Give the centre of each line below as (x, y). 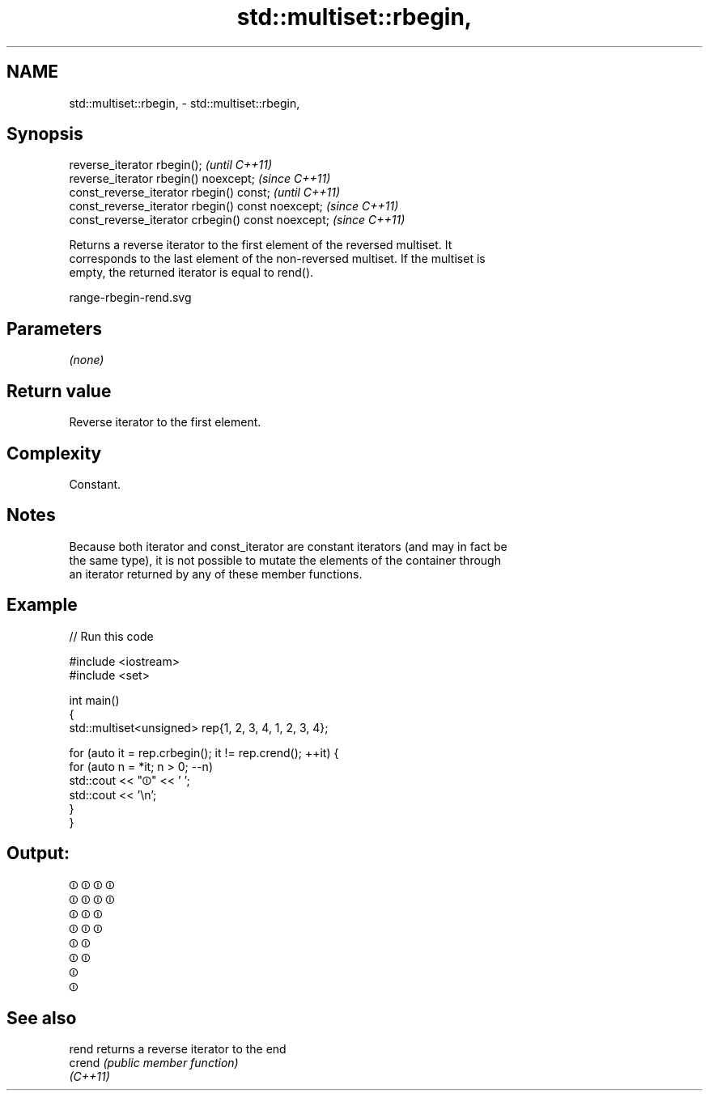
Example (42, 605)
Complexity (54, 453)
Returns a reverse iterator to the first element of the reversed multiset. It (261, 245)
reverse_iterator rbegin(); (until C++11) (171, 165)
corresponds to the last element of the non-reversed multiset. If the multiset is (277, 259)
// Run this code (111, 636)
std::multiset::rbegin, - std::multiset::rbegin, (185, 103)
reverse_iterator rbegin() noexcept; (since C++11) (200, 179)
